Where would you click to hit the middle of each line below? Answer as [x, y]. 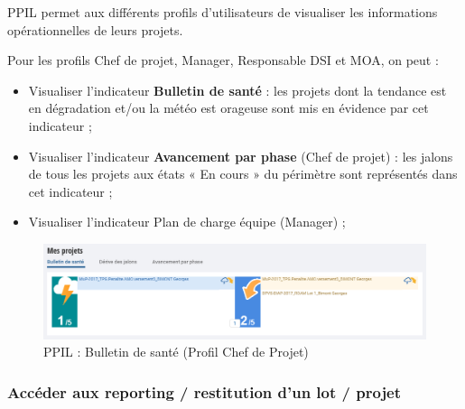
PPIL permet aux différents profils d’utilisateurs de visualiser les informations [223, 12]
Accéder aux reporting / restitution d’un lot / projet [205, 391]
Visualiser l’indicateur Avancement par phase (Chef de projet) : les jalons [241, 156]
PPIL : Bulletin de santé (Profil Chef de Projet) [176, 352]
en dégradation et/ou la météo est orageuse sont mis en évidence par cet [228, 108]
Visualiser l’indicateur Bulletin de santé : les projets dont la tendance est [237, 90]
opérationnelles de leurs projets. [95, 29]
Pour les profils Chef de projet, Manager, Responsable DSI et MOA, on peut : [223, 60]
